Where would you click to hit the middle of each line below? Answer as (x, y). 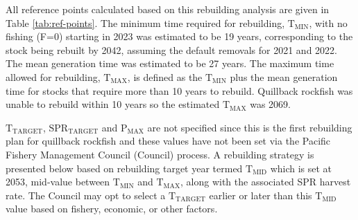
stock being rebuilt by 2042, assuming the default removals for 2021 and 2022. (171, 49)
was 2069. (270, 104)
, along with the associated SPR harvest (266, 182)
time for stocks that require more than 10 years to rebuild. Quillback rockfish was (179, 90)
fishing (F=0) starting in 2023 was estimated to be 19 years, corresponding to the (179, 36)
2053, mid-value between (58, 182)
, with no (328, 22)
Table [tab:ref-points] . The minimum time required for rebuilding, (145, 22)
